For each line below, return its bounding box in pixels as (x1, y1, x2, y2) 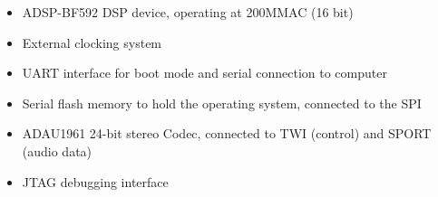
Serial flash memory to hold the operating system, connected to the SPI (22, 93, 422, 112)
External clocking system (22, 33, 162, 52)
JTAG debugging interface (22, 172, 169, 191)
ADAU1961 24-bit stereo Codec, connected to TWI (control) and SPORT (22, 124, 432, 143)
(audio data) (22, 141, 92, 160)
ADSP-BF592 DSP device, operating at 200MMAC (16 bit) (22, 3, 354, 21)
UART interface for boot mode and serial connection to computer (22, 63, 387, 82)
